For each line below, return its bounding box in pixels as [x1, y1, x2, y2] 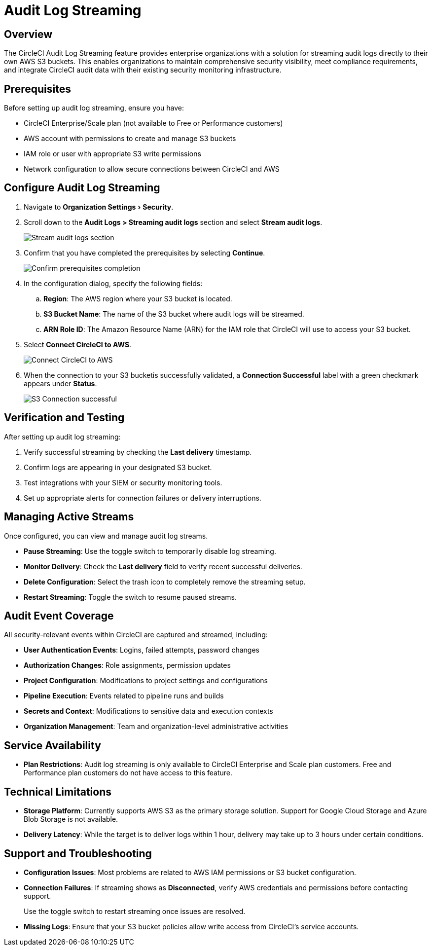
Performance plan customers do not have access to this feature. [24, 768, 233, 777]
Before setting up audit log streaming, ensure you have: [4, 104, 184, 112]
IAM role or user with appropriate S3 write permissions [24, 149, 201, 158]
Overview [4, 28, 53, 40]
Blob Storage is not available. [24, 815, 118, 824]
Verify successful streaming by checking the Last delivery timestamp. [24, 447, 252, 456]
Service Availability [4, 739, 101, 752]
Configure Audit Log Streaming [4, 182, 160, 194]
